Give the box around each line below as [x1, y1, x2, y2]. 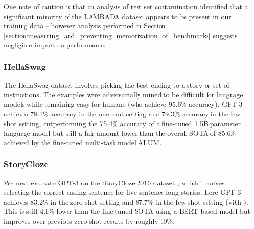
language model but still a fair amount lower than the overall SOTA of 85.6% [4, 128, 236, 138]
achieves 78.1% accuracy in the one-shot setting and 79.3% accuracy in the [4, 108, 228, 118]
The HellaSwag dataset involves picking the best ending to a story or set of [4, 80, 230, 90]
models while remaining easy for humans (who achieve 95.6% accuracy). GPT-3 [4, 99, 243, 109]
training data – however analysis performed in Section [4, 21, 166, 31]
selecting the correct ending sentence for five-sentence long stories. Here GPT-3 [4, 187, 241, 197]
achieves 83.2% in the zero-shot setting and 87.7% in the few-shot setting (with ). [4, 196, 248, 206]
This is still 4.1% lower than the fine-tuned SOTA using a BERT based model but [4, 206, 251, 216]
